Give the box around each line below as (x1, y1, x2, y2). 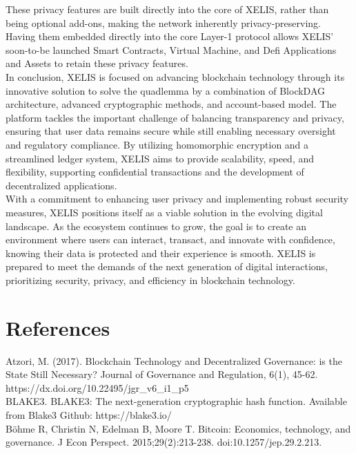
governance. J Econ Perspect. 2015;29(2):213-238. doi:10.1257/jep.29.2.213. (6, 435, 322, 449)
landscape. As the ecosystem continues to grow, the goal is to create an (6, 218, 307, 233)
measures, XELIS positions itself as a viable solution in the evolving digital (6, 205, 323, 219)
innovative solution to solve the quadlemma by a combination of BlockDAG (6, 83, 326, 97)
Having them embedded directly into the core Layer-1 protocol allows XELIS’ (6, 29, 334, 44)
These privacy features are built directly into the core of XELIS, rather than (6, 2, 329, 16)
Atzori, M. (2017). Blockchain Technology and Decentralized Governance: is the (6, 353, 342, 368)
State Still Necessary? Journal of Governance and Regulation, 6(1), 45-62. (6, 367, 318, 381)
